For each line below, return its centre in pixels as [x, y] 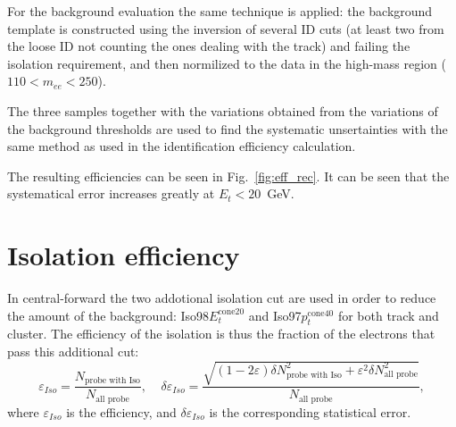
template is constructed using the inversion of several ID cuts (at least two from [226, 28]
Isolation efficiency [124, 255]
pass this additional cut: [73, 352]
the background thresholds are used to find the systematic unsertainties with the [228, 128]
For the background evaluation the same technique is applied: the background [220, 11]
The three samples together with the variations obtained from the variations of [223, 110]
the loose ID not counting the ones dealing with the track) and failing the [209, 46]
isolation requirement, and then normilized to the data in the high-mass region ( [227, 63]
